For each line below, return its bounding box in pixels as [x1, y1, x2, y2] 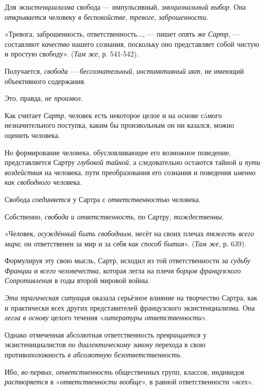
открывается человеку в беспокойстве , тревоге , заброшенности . [5, 11, 209, 22]
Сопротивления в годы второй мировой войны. [5, 275, 150, 286]
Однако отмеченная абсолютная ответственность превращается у [5, 329, 207, 340]
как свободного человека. [5, 177, 82, 187]
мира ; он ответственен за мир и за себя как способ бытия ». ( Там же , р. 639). [5, 238, 247, 248]
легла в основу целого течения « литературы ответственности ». [5, 312, 207, 323]
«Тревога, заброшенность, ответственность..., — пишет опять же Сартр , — [5, 29, 240, 39]
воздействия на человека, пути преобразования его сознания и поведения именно [5, 166, 256, 177]
